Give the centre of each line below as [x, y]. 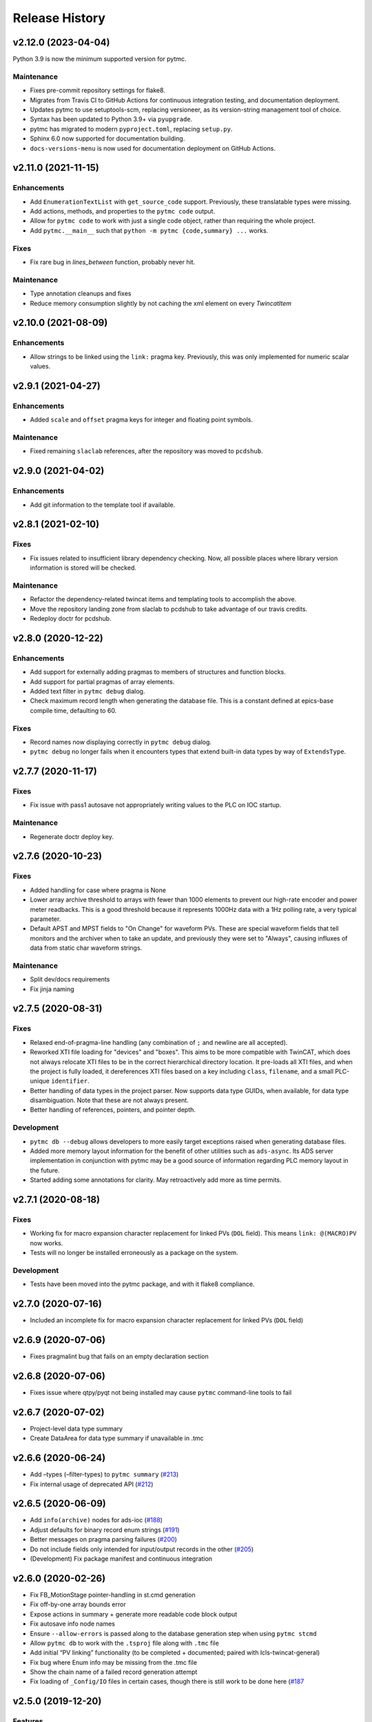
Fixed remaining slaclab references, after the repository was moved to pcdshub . [146, 451]
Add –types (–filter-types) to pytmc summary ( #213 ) [104, 1475]
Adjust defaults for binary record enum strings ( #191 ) [105, 1530]
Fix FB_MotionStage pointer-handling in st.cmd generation [113, 1595]
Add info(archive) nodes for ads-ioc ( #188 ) [96, 1520]
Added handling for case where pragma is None [98, 890]
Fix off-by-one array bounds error [78, 1604]
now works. [46, 1243]
